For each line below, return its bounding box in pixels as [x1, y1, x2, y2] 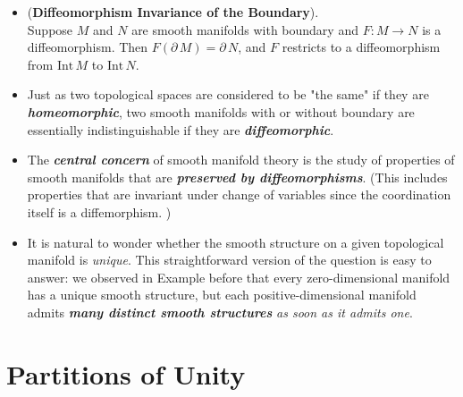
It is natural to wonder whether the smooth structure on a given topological [27, 232, 444, 251]
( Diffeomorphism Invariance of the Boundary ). [27, 3, 319, 21]
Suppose [27, 20, 73, 38]
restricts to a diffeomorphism [282, 38, 441, 56]
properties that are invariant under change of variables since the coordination [27, 185, 451, 204]
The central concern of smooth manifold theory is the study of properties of [27, 150, 455, 169]
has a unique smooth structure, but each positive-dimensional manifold [27, 285, 417, 304]
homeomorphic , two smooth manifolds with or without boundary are [27, 102, 415, 121]
